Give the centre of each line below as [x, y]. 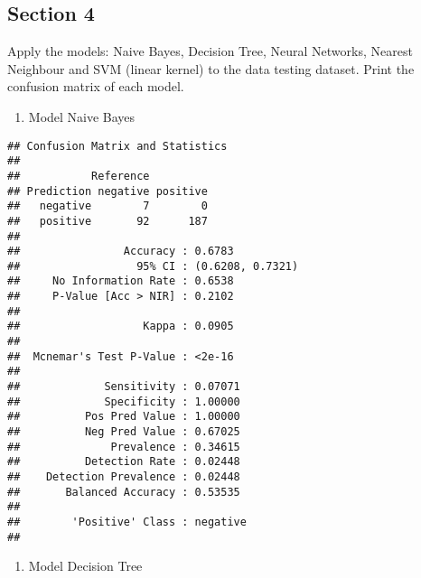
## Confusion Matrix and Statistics [117, 146]
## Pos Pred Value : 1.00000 [124, 417]
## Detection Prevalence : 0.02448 [124, 477]
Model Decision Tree [85, 566]
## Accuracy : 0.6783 [121, 252]
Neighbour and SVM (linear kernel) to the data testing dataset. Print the [211, 68]
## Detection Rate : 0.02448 [124, 462]
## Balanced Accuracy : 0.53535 [124, 492]
